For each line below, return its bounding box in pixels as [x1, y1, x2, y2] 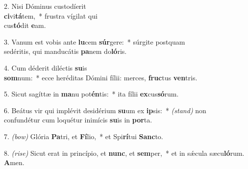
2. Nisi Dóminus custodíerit [4, 1, 86, 11]
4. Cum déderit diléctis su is [4, 62, 87, 72]
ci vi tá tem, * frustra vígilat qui [4, 10, 98, 21]
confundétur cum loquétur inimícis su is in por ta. [4, 115, 152, 125]
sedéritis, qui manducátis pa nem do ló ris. [4, 46, 127, 56]
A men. [4, 157, 25, 168]
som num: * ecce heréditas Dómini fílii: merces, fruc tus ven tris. [4, 72, 198, 82]
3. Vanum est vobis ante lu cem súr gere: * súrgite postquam [4, 36, 185, 47]
